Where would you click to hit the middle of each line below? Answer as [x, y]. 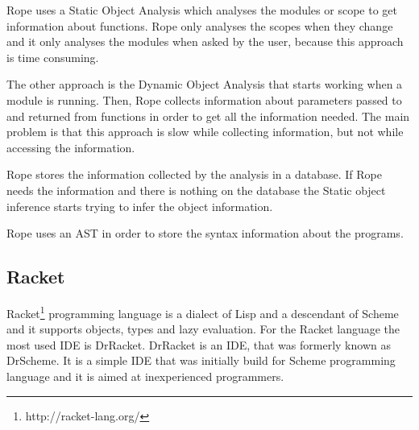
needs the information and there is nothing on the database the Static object [196, 190]
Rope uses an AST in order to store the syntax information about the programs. [205, 233]
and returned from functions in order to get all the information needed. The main [208, 116]
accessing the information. [71, 147]
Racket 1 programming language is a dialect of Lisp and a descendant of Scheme [203, 312]
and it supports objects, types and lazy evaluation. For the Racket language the [203, 329]
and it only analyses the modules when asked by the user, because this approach [205, 41]
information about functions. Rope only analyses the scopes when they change [200, 25]
